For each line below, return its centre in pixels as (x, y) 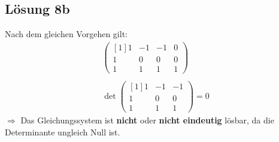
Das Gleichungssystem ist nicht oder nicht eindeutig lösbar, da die (147, 120)
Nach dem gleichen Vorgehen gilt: (66, 34)
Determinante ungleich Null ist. (63, 132)
